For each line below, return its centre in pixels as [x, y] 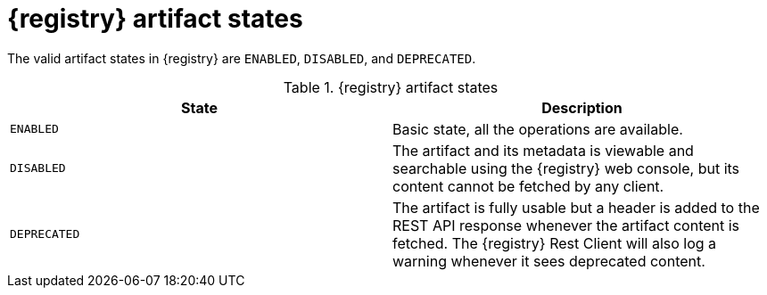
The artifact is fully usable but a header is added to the [576, 207]
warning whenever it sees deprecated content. [549, 261]
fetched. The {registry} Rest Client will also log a [555, 243]
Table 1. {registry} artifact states [391, 87]
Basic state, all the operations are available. [538, 129]
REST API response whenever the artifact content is [566, 225]
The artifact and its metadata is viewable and [543, 150]
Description [582, 107]
